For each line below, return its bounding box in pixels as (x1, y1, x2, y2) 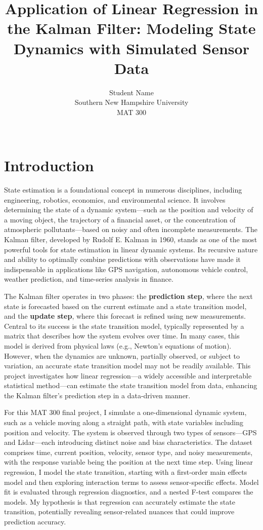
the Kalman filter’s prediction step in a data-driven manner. (4, 390, 191, 400)
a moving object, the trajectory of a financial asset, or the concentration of (4, 214, 236, 224)
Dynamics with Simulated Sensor (14, 37, 249, 58)
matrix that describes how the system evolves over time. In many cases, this (4, 330, 240, 341)
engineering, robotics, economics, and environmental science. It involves (4, 194, 226, 205)
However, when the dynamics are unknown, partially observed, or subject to (4, 350, 240, 361)
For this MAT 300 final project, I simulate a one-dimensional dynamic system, (4, 407, 247, 418)
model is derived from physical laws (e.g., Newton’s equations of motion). (4, 340, 232, 351)
